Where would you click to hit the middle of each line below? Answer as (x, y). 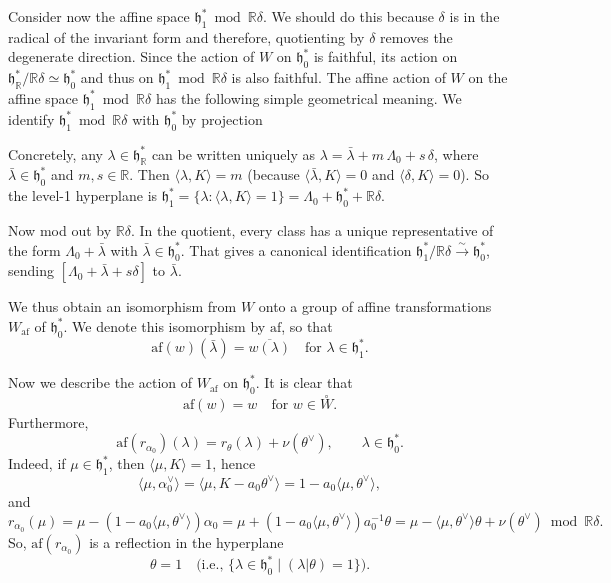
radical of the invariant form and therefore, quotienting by (186, 36)
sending (31, 270)
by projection (222, 118)
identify (31, 118)
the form (34, 249)
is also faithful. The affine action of (338, 77)
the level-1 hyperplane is (83, 195)
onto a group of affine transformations (375, 306)
